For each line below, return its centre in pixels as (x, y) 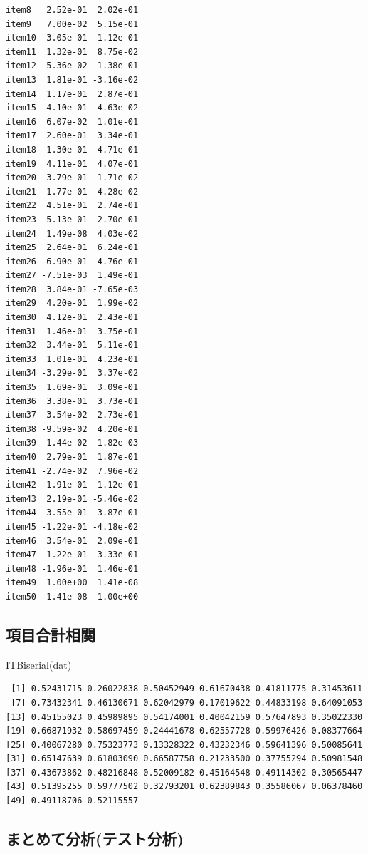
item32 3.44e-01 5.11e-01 (72, 345)
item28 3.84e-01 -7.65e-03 (72, 289)
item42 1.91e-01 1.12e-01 (72, 485)
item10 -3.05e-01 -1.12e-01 (72, 38)
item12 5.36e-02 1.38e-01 (72, 66)
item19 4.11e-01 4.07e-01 (72, 164)
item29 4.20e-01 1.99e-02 (72, 303)
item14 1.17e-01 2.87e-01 (72, 94)
